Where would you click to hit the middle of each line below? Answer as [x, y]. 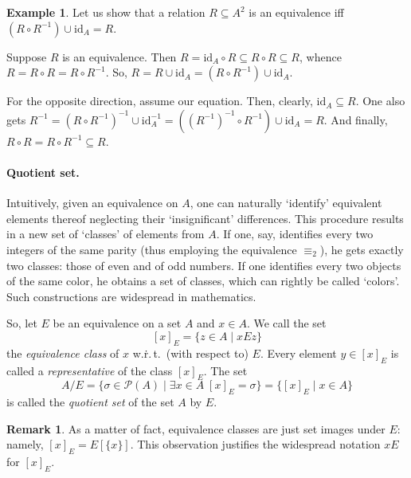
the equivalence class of [63, 353]
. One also [380, 101]
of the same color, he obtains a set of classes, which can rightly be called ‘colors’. [203, 281]
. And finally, [356, 119]
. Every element [298, 353]
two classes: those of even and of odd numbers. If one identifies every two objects [204, 265]
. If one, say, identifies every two [295, 234]
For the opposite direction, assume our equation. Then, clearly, [160, 101]
